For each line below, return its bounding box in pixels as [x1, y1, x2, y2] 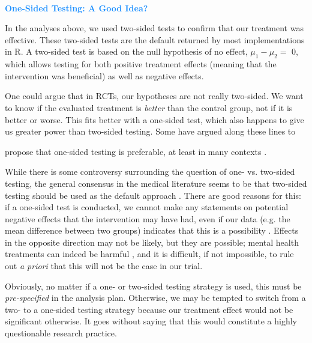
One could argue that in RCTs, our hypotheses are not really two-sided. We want [5, 90, 304, 102]
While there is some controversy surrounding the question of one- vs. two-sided [5, 165, 295, 178]
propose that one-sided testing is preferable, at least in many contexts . [5, 145, 267, 157]
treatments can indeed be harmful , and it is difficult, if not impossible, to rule [5, 247, 294, 260]
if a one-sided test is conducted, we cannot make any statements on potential [5, 201, 289, 213]
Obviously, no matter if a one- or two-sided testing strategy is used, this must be [5, 279, 302, 292]
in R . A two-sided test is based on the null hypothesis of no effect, [5, 45, 248, 58]
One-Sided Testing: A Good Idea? [5, 1, 148, 14]
